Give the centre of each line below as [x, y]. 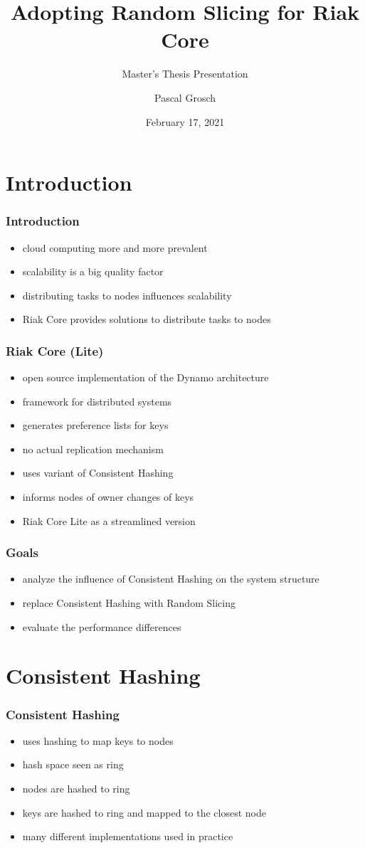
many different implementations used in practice [128, 836]
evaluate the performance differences [102, 626]
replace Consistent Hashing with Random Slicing [129, 603]
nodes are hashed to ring [76, 789]
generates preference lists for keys [95, 425]
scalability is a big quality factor [93, 271]
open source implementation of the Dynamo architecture [146, 377]
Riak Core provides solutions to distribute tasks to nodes [147, 319]
